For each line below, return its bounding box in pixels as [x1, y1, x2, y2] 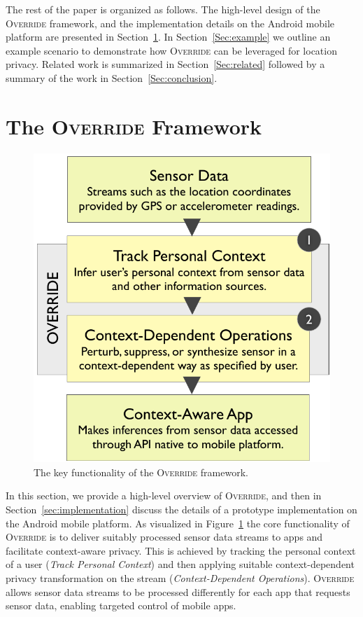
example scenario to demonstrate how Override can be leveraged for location [6, 43, 337, 57]
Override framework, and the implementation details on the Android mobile [6, 15, 335, 30]
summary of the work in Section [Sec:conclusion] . [6, 70, 218, 85]
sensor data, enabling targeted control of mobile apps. [6, 598, 236, 613]
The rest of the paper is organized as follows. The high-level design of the [6, 2, 320, 16]
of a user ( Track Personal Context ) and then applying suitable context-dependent [6, 557, 355, 571]
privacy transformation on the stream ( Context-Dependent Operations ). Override [6, 570, 355, 585]
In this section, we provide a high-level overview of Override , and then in [6, 488, 322, 503]
